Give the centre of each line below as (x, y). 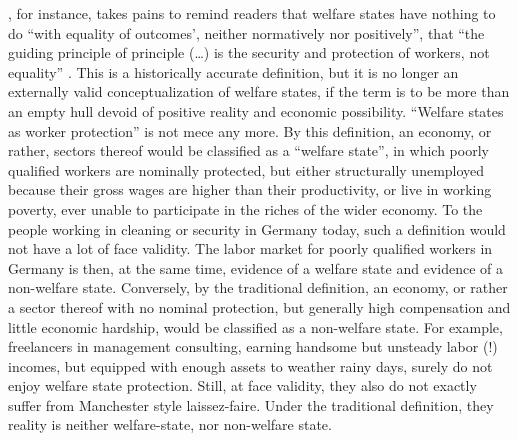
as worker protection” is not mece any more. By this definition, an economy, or (250, 130)
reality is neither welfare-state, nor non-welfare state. (170, 424)
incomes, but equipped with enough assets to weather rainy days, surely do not (250, 365)
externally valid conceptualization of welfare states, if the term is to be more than (259, 91)
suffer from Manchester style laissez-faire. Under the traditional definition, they (251, 404)
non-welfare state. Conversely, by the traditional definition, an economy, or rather (258, 287)
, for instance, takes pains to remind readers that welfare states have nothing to (252, 13)
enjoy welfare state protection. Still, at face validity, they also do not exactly (242, 385)
